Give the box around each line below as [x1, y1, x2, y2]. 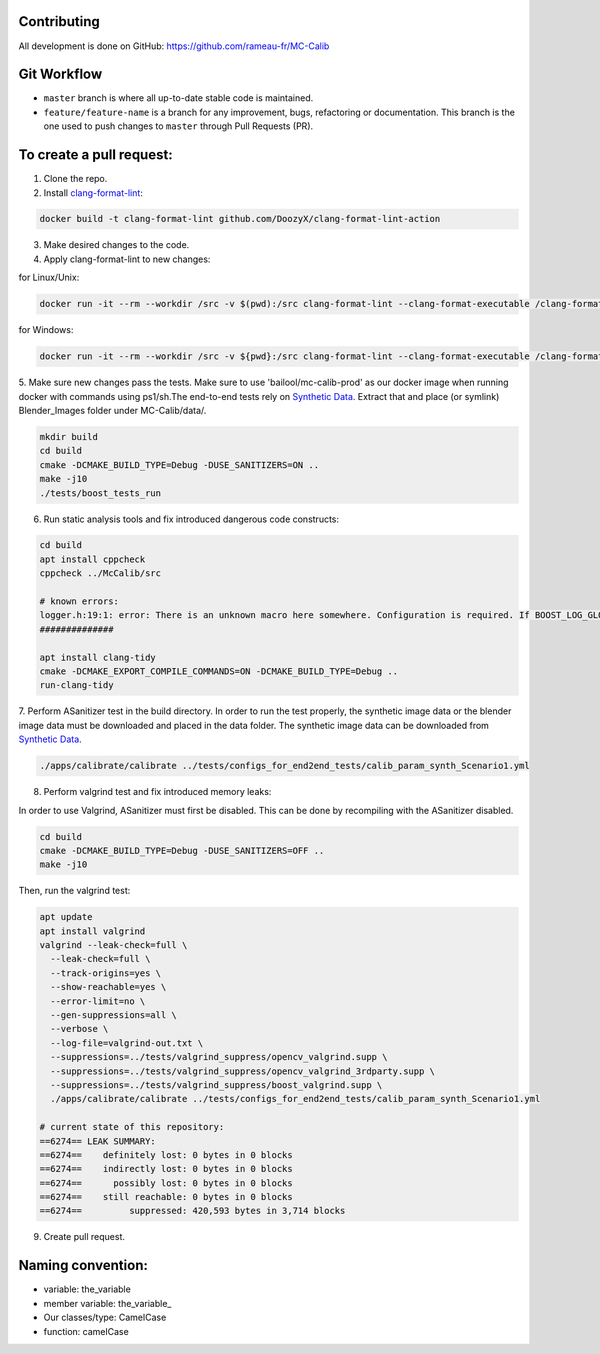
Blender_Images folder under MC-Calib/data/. [18, 404, 207, 416]
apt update [39, 911, 93, 923]
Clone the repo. [43, 173, 108, 185]
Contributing [18, 13, 100, 30]
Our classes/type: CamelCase [43, 1311, 167, 1324]
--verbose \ [50, 1023, 109, 1035]
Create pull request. [43, 1231, 125, 1243]
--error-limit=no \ [50, 995, 146, 1007]
